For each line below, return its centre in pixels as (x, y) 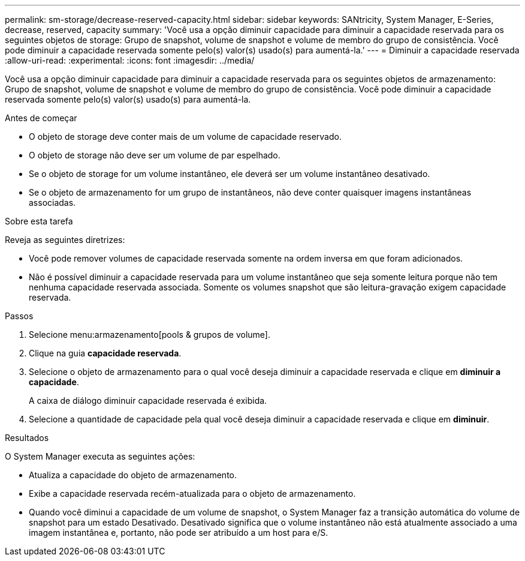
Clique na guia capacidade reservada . (105, 353)
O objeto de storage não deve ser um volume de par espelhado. (155, 155)
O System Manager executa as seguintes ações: (100, 456)
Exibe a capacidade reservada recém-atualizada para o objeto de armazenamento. (192, 493)
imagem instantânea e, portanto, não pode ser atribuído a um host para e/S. (179, 532)
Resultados (27, 438)
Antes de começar (41, 118)
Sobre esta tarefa (39, 221)
